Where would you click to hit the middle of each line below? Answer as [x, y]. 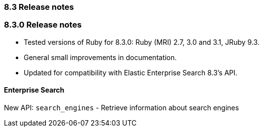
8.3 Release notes [39, 7]
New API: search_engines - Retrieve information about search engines [122, 107]
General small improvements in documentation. [100, 57]
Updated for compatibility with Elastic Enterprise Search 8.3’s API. [131, 72]
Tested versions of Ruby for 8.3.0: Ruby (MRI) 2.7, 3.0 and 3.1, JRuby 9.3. [142, 42]
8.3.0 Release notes [43, 25]
